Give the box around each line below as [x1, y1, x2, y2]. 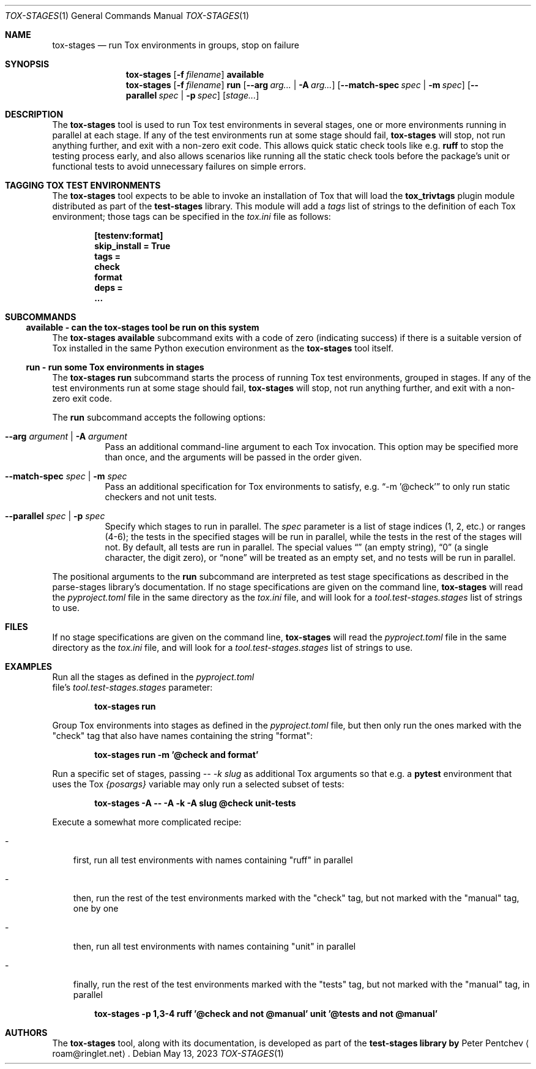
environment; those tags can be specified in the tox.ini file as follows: [52, 211, 331, 222]
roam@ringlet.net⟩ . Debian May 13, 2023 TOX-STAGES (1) [52, 1048, 284, 1059]
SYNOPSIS [5, 59, 50, 69]
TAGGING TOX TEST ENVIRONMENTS [5, 180, 161, 190]
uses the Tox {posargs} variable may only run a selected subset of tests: [52, 779, 344, 789]
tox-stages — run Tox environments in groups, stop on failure [52, 40, 299, 50]
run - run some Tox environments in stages [26, 362, 204, 372]
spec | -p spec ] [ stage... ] [158, 90, 259, 100]
